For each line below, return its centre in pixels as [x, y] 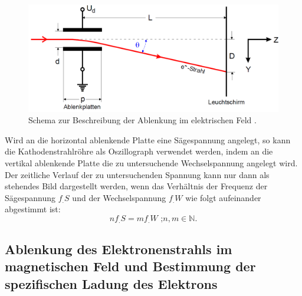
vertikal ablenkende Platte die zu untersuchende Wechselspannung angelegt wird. [151, 162]
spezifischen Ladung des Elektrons [111, 283]
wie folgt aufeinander [223, 197]
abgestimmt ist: [33, 209]
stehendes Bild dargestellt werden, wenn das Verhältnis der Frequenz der [136, 186]
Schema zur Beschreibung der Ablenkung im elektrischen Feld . [142, 120]
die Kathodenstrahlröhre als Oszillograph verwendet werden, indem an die [139, 151]
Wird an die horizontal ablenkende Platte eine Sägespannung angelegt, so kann [148, 139]
